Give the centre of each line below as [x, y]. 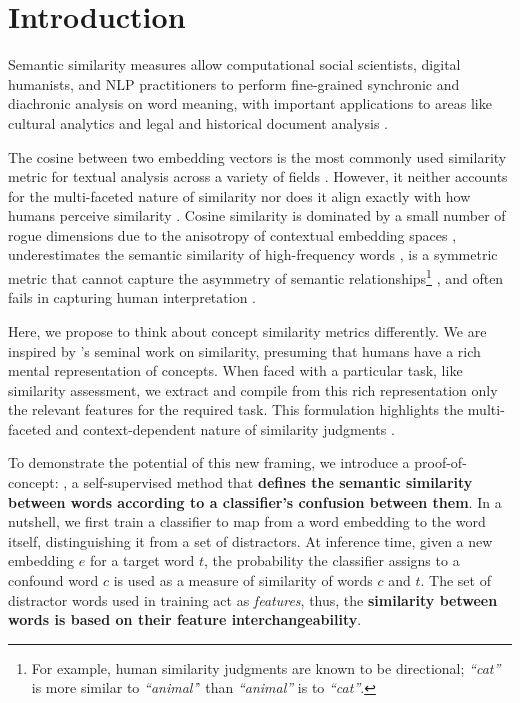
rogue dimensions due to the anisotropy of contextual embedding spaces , [232, 234]
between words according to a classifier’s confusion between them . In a [255, 501]
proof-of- [440, 462]
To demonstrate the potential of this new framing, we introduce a [209, 462]
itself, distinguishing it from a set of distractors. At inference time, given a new [250, 540]
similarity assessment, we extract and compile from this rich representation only [253, 389]
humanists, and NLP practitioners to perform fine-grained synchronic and [234, 83]
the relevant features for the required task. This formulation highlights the [236, 409]
